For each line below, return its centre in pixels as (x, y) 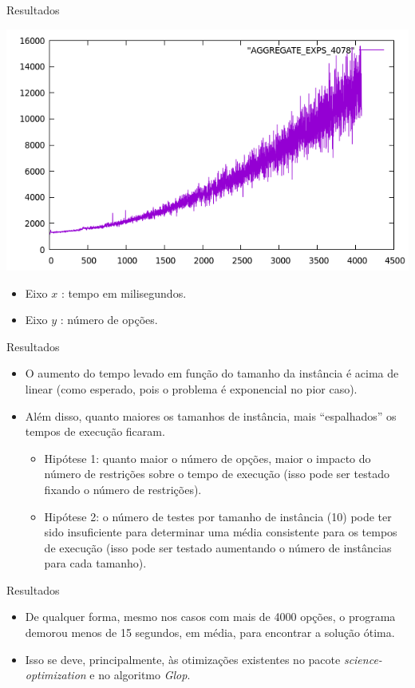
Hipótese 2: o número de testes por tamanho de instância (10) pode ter (218, 516)
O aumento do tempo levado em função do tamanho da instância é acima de (212, 373)
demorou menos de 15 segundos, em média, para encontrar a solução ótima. (210, 633)
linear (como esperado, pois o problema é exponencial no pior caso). (191, 388)
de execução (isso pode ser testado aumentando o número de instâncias (218, 547)
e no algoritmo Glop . (140, 675)
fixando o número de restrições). (123, 489)
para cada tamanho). (95, 563)
